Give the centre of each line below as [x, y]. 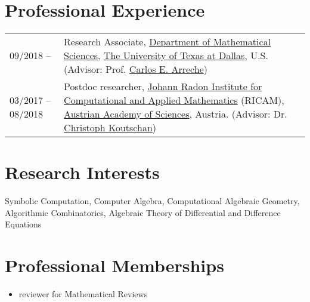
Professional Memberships [114, 265]
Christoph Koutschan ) [110, 128]
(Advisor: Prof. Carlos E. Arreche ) [136, 69]
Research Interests [82, 172]
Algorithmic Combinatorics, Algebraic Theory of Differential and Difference [143, 212]
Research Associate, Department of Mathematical [168, 42]
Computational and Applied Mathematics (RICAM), [174, 100]
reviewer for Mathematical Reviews [83, 294]
